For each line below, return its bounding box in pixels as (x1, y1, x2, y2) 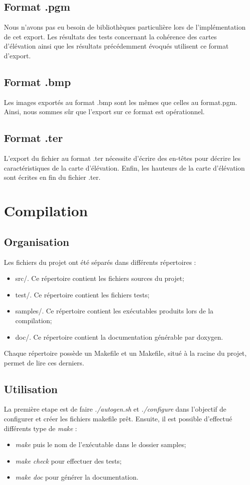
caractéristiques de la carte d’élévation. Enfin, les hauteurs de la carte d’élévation (4, 162, 245, 173)
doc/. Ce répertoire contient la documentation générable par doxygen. (15, 331, 223, 342)
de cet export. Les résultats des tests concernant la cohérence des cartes (4, 31, 217, 41)
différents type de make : (4, 423, 77, 433)
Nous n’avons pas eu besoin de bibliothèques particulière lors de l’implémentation (4, 22, 246, 32)
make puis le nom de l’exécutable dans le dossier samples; (15, 439, 186, 450)
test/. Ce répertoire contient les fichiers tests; (15, 289, 150, 299)
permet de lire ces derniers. (4, 357, 84, 367)
